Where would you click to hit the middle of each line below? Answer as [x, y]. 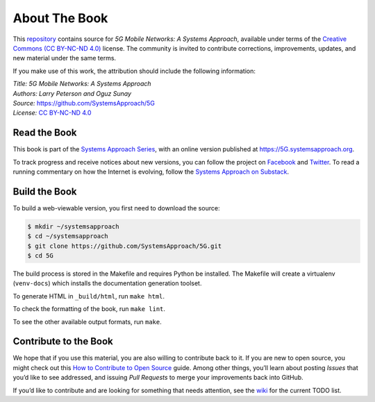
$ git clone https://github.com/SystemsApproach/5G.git [125, 246]
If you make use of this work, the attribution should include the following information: [134, 71]
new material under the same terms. [65, 58]
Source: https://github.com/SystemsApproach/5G [84, 103]
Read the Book [45, 133]
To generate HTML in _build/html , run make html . [89, 296]
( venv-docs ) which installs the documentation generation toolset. [107, 283]
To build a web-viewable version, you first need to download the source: [116, 208]
